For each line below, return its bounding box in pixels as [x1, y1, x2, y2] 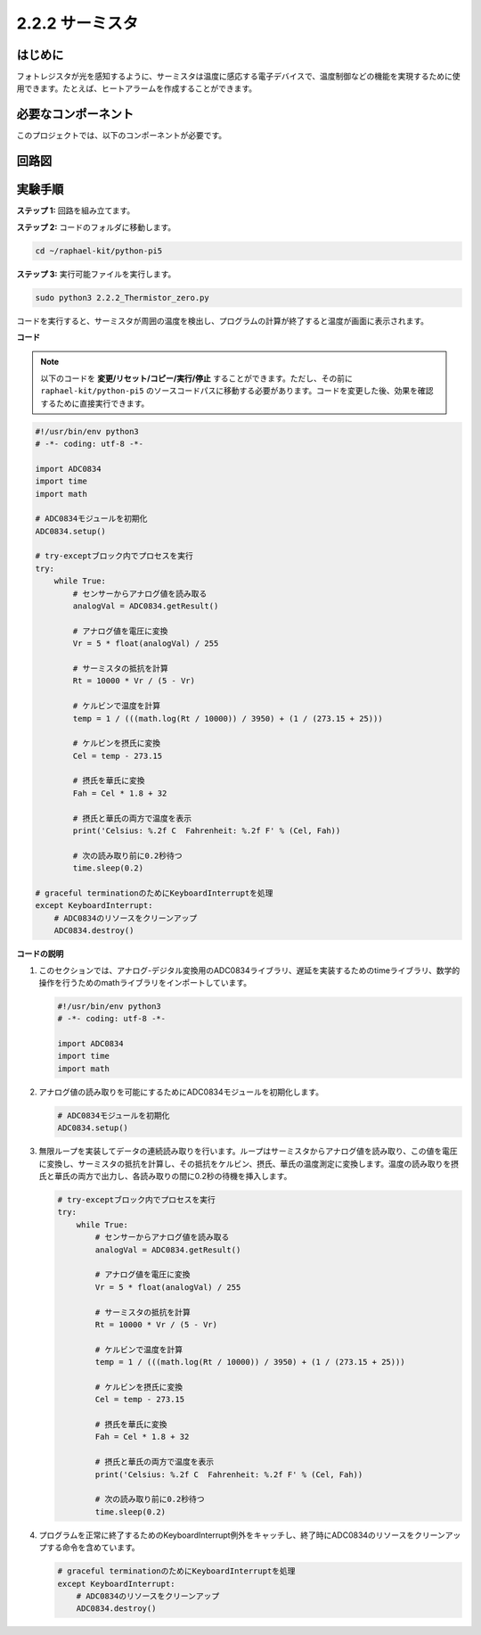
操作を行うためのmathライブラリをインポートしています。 [38, 977, 252, 987]
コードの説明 [16, 948, 64, 959]
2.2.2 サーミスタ [16, 13, 139, 33]
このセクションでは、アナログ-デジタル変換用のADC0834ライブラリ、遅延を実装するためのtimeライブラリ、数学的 [38, 964, 461, 976]
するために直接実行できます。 [40, 398, 150, 409]
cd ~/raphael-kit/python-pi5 [35, 245, 163, 256]
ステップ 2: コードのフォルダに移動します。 [16, 221, 176, 232]
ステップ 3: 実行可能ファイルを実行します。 [16, 268, 176, 279]
